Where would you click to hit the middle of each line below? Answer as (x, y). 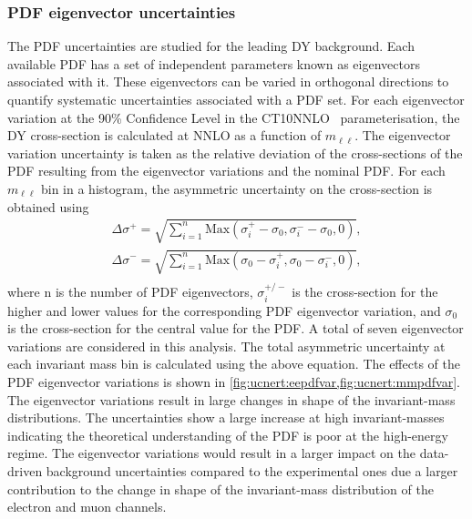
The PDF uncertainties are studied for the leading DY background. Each (211, 46)
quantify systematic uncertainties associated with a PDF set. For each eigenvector (236, 99)
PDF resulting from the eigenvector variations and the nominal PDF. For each (226, 171)
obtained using (48, 206)
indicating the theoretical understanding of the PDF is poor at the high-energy (228, 435)
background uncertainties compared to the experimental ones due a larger (252, 470)
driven (25, 470)
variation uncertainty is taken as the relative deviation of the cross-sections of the (235, 153)
